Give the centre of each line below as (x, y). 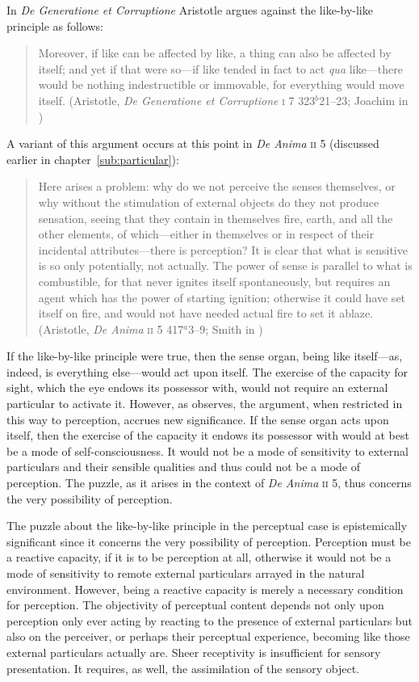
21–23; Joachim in (364, 100)
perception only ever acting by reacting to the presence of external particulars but (209, 620)
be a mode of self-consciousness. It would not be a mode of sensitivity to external (207, 450)
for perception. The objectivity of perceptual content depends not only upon (195, 605)
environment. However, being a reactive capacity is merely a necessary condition (205, 589)
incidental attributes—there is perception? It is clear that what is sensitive (223, 249)
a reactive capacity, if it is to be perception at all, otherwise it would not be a (199, 557)
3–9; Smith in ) (226, 328)
